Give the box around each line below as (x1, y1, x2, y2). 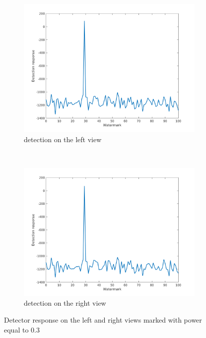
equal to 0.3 (4, 324, 40, 335)
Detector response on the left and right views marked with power (4, 314, 202, 325)
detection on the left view (24, 134, 102, 144)
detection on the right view (24, 298, 106, 308)
